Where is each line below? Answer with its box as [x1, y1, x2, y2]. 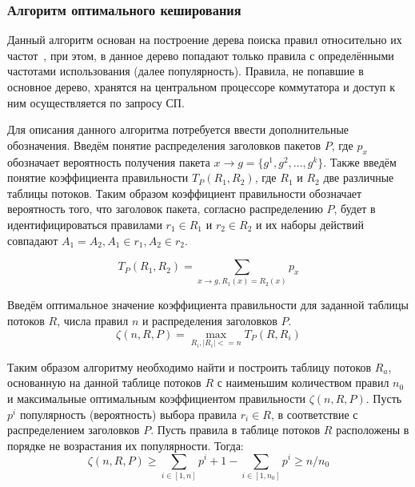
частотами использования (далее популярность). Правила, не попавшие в [7, 62, 364, 79]
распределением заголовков [7, 421, 140, 438]
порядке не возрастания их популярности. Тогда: [7, 437, 244, 453]
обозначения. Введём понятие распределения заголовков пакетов [7, 136, 321, 153]
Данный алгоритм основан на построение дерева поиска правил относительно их [7, 31, 402, 48]
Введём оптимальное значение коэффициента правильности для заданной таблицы [7, 296, 409, 313]
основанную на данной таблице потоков [7, 374, 202, 391]
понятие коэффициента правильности [7, 169, 189, 186]
